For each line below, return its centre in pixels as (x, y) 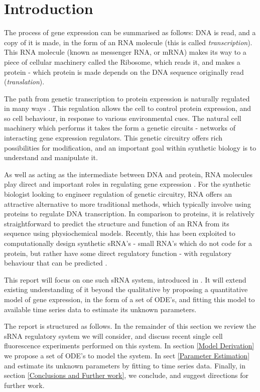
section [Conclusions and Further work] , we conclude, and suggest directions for (126, 375)
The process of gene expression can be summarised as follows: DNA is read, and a (130, 32)
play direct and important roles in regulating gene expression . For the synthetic (127, 184)
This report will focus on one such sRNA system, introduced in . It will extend (125, 279)
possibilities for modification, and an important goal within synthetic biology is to (130, 147)
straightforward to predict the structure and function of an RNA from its (117, 223)
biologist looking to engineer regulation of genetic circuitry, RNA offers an (118, 194)
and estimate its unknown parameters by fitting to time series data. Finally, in (125, 365)
